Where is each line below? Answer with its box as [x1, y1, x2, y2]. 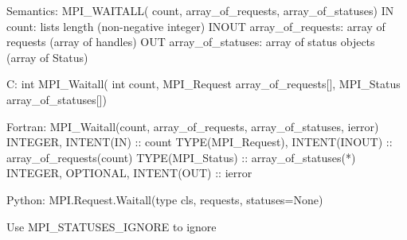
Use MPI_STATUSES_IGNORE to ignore [6, 218, 217, 234]
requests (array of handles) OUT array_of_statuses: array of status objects [6, 33, 375, 50]
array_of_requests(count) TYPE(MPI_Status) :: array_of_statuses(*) [6, 149, 356, 165]
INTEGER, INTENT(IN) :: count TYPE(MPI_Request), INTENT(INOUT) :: [6, 134, 393, 150]
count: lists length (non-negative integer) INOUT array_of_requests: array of [6, 17, 385, 34]
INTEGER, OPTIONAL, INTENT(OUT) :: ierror [6, 165, 252, 181]
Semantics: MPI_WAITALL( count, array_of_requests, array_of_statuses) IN [6, 2, 394, 18]
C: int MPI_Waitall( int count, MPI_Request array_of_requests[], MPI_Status [6, 75, 401, 92]
